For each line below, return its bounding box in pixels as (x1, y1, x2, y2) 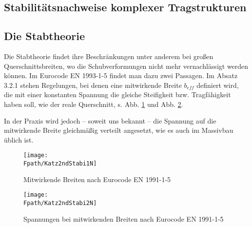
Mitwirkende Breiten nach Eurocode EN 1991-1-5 (23, 174, 171, 184)
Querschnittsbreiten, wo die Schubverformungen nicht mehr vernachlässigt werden (4, 61, 249, 71)
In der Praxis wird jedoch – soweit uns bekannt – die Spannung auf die (4, 115, 216, 125)
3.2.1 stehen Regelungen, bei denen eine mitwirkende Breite (4, 80, 182, 90)
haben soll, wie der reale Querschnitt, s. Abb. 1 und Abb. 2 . (4, 99, 183, 109)
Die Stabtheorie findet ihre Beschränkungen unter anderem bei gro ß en (4, 51, 213, 61)
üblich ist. (4, 134, 34, 144)
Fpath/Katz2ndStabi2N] (23, 199, 97, 206)
